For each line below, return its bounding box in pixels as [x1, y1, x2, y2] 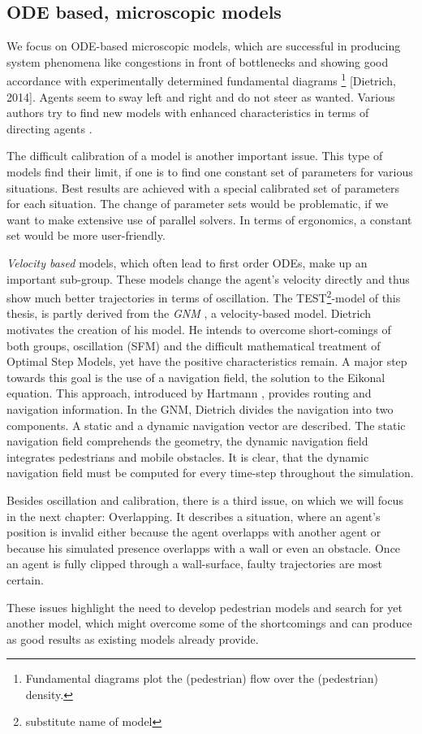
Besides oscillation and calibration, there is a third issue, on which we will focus [6, 491, 403, 508]
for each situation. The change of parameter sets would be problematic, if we [6, 195, 389, 212]
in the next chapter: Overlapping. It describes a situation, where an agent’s [6, 507, 381, 524]
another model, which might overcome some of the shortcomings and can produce [6, 615, 412, 632]
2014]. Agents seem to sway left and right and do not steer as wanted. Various [6, 88, 395, 105]
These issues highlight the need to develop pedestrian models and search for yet [6, 598, 403, 615]
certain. [6, 571, 44, 588]
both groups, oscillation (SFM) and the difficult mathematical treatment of [6, 337, 381, 354]
